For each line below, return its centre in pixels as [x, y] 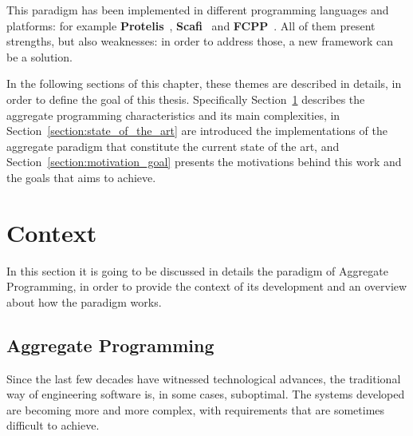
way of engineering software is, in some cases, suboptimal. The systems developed [206, 394]
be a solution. [39, 56]
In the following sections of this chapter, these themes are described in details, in [204, 83]
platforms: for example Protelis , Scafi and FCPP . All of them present [191, 25]
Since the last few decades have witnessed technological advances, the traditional [204, 378]
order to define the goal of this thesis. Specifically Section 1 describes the [186, 99]
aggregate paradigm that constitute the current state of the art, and [173, 146]
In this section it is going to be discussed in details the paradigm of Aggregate [197, 270]
